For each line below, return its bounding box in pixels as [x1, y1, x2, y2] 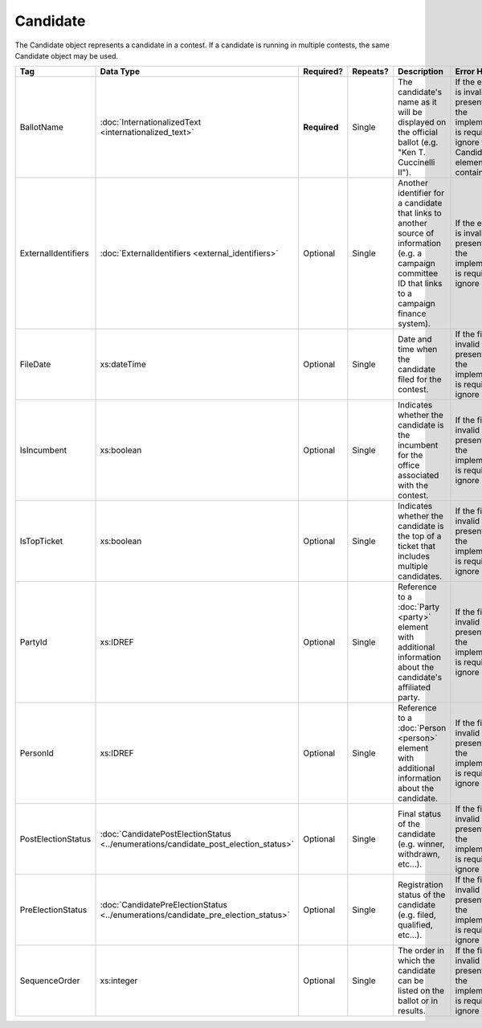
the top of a [398, 530, 442, 542]
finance [398, 308, 427, 319]
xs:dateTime [100, 358, 146, 370]
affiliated [398, 682, 431, 693]
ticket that [398, 541, 436, 552]
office [398, 460, 420, 471]
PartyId [19, 637, 47, 648]
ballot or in [398, 995, 438, 1006]
